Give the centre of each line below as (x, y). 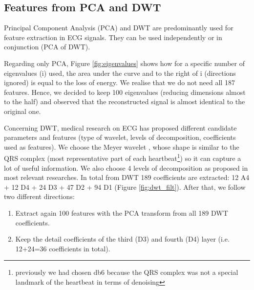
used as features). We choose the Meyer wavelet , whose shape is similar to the (122, 146)
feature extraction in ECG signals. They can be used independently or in (113, 37)
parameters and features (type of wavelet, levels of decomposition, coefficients (120, 137)
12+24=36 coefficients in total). (63, 248)
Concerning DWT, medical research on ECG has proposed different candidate (120, 127)
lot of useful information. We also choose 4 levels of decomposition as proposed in (126, 167)
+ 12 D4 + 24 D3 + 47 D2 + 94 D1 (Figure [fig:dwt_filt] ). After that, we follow (125, 187)
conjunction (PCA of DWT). (47, 47)
